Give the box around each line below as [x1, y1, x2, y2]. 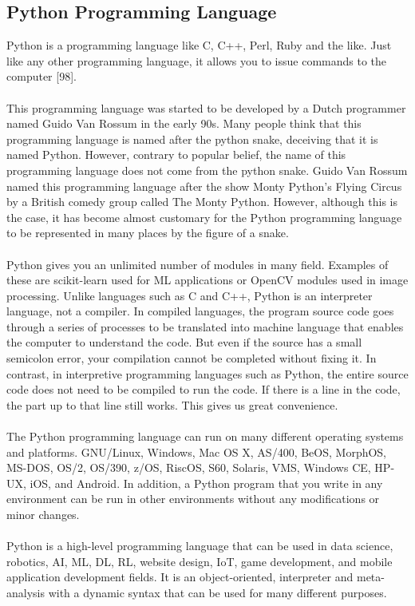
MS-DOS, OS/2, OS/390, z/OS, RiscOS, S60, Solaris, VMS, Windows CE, [6, 459, 371, 476]
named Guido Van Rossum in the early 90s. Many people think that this [6, 115, 362, 132]
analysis [6, 584, 45, 600]
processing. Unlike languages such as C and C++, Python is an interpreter [6, 287, 373, 303]
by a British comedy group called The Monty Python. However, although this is [6, 193, 397, 210]
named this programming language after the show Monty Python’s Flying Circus [6, 177, 402, 194]
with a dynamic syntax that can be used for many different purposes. [48, 584, 387, 600]
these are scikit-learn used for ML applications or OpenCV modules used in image [6, 271, 409, 288]
